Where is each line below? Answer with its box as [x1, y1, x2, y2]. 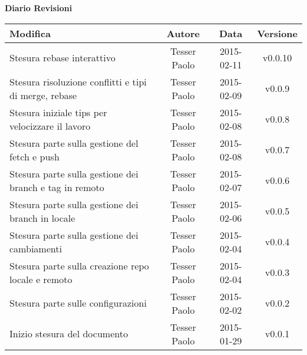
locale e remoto [9, 272, 73, 286]
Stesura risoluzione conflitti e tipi [9, 74, 147, 88]
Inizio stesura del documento [9, 327, 128, 341]
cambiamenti [9, 241, 62, 255]
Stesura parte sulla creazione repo [9, 258, 149, 272]
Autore [166, 26, 200, 40]
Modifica [9, 26, 51, 40]
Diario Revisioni [5, 2, 72, 14]
